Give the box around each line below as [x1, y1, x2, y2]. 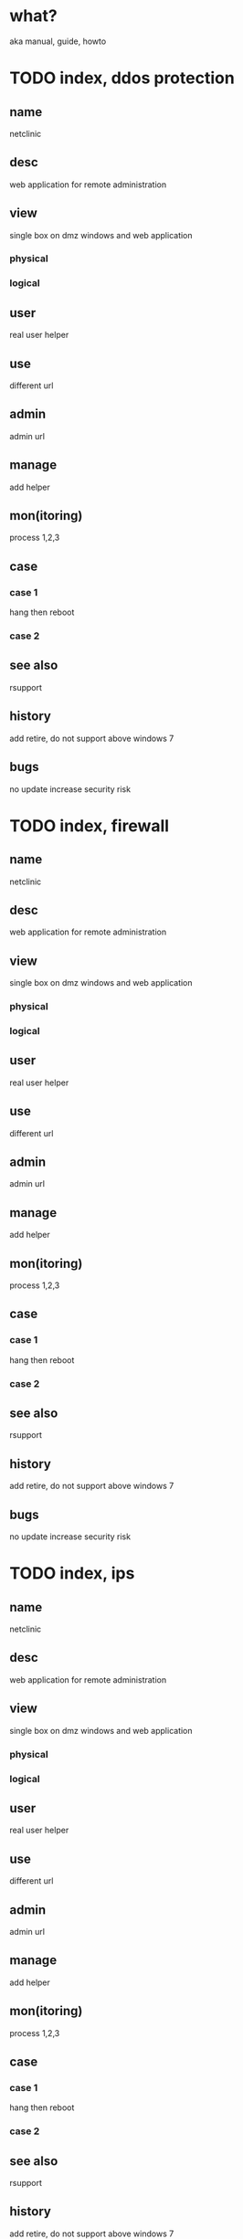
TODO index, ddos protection [9, 68, 235, 89]
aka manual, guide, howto [9, 36, 107, 47]
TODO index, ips [9, 1563, 135, 1584]
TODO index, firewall [9, 815, 170, 836]
